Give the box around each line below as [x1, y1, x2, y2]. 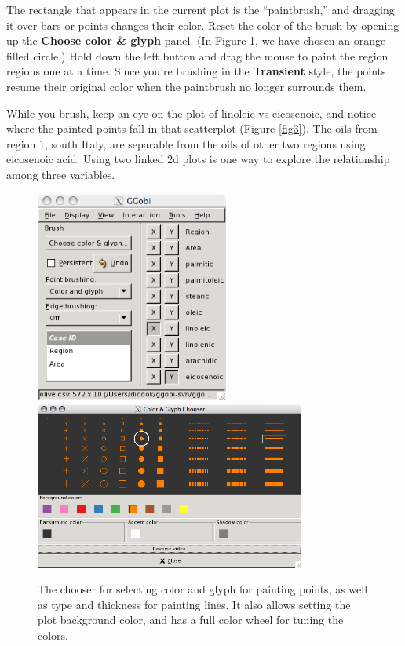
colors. [38, 627, 69, 644]
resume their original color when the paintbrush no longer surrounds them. [6, 78, 367, 94]
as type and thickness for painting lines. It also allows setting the [38, 596, 351, 612]
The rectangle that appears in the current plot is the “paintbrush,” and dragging [6, 2, 395, 17]
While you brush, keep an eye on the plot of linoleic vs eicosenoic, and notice [6, 104, 377, 121]
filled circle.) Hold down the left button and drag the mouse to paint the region [6, 47, 389, 64]
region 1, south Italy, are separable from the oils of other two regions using [6, 135, 366, 151]
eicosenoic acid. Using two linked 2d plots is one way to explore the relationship [6, 151, 390, 167]
